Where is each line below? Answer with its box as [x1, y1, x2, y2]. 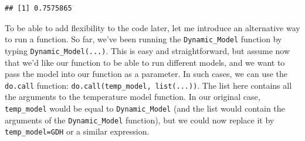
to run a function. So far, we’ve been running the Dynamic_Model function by [5, 33, 282, 45]
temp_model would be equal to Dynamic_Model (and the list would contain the [5, 102, 285, 114]
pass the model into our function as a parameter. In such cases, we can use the [5, 68, 288, 80]
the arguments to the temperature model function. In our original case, [5, 90, 260, 103]
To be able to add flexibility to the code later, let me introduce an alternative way [5, 21, 300, 33]
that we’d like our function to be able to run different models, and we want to [5, 56, 285, 68]
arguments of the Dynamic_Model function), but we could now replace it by [5, 113, 274, 126]
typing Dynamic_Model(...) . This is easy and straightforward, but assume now [5, 44, 290, 56]
